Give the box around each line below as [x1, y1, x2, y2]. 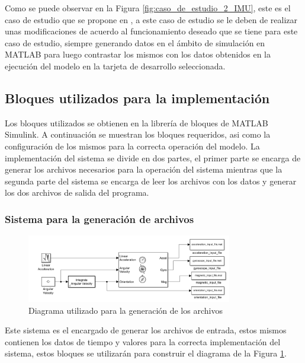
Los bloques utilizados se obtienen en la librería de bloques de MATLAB [5, 116, 268, 129]
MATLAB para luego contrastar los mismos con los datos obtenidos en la [5, 48, 271, 60]
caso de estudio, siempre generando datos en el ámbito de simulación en [5, 36, 265, 49]
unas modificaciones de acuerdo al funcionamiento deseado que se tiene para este [5, 25, 298, 37]
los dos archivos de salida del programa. [5, 186, 149, 199]
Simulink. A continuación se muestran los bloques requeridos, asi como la [5, 128, 271, 141]
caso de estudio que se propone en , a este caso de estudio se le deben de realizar [5, 13, 298, 26]
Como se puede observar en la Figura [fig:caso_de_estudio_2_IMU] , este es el [5, 2, 291, 14]
